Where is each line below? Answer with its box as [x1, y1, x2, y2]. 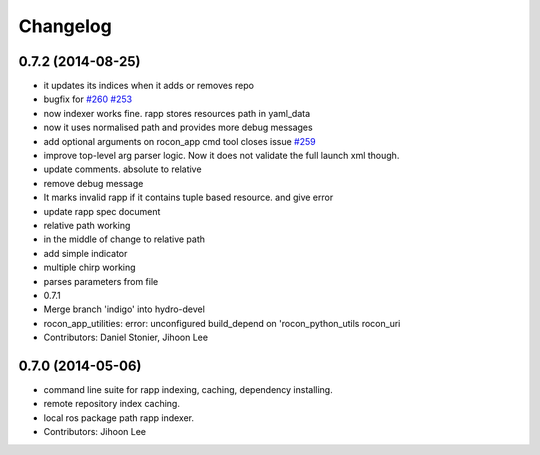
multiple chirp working [43, 261, 136, 274]
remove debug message [43, 177, 144, 189]
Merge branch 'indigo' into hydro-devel [43, 303, 205, 315]
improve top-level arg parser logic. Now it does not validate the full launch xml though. [43, 150, 400, 162]
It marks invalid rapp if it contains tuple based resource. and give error [43, 191, 334, 204]
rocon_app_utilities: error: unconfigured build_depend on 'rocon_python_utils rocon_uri [43, 317, 401, 329]
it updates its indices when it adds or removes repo [43, 80, 255, 92]
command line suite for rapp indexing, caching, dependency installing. [43, 384, 334, 395]
